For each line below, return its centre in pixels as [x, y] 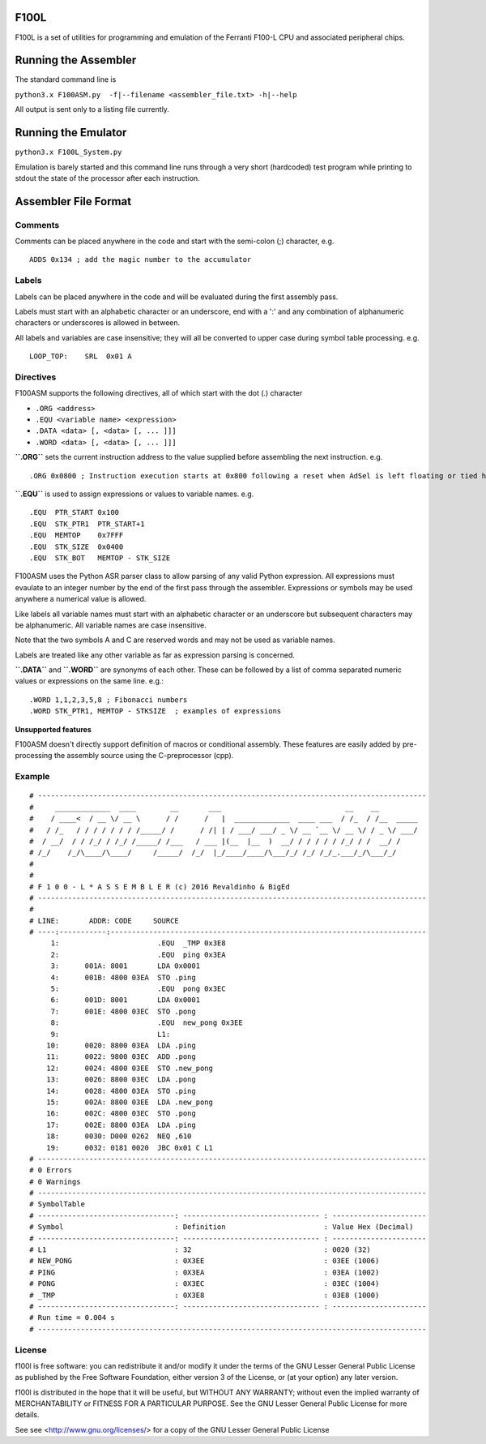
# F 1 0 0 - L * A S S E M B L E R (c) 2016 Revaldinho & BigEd [160, 887]
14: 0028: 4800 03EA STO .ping [121, 1091]
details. [27, 1415]
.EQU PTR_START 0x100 [75, 512]
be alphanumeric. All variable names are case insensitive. [111, 625]
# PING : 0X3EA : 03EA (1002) [205, 1272]
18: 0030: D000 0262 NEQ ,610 [119, 1136]
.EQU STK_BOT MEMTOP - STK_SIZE [100, 558]
